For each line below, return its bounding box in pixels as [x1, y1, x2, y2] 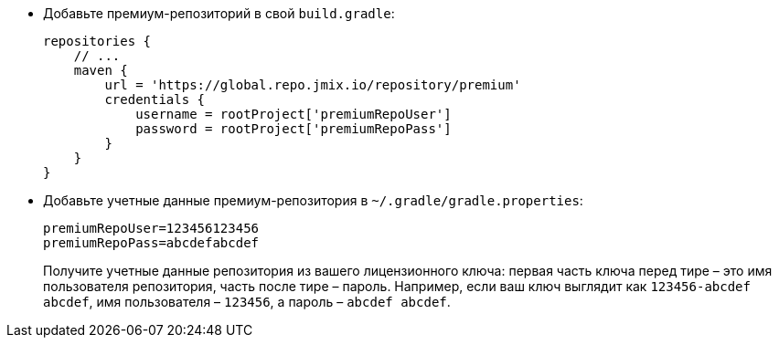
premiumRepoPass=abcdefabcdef [43, 235, 260, 250]
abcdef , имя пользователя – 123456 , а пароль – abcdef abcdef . [43, 294, 451, 309]
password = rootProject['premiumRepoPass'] [135, 121, 452, 136]
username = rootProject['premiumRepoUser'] [135, 107, 452, 121]
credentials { [104, 92, 206, 107]
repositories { [43, 34, 152, 48]
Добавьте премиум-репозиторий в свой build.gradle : [43, 5, 395, 21]
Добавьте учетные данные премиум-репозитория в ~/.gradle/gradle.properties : [43, 193, 583, 208]
